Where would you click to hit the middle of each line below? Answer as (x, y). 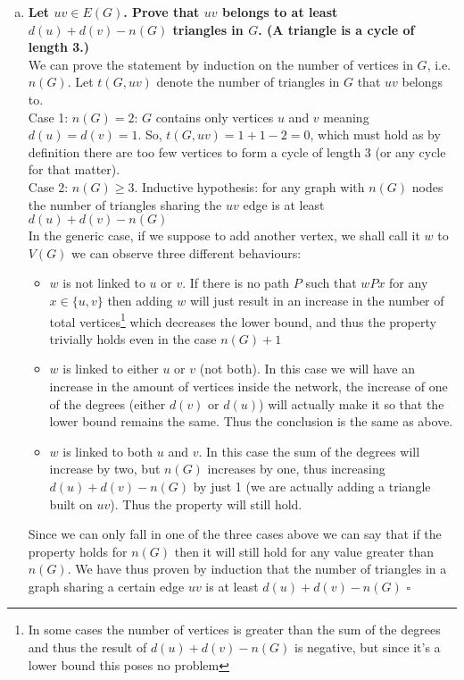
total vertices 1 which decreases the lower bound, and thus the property (243, 320)
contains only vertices (215, 117)
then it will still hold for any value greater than (304, 551)
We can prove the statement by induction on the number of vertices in (220, 64)
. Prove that (162, 12)
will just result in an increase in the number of (317, 300)
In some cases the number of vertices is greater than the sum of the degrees (234, 630)
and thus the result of (87, 647)
